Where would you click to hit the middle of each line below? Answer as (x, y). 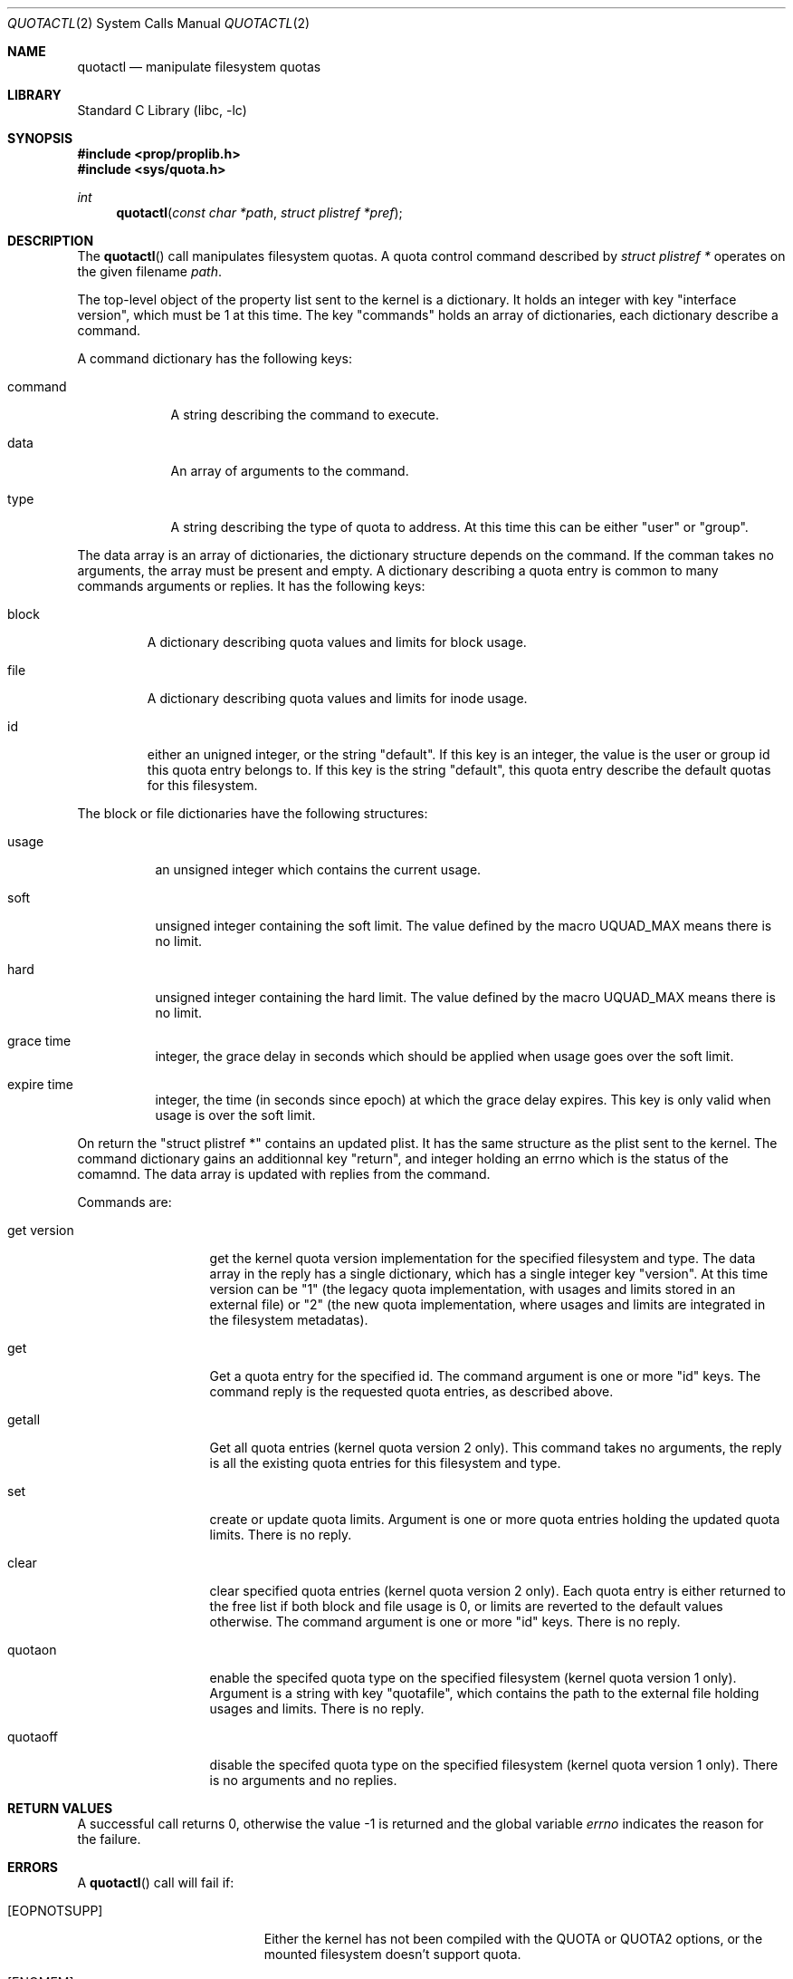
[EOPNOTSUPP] (55, 1911)
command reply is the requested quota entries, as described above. (411, 1391)
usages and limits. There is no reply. (317, 1709)
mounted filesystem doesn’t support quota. (392, 1954)
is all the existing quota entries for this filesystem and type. (385, 1463)
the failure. (109, 1839)
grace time (39, 1041)
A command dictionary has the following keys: (215, 358)
